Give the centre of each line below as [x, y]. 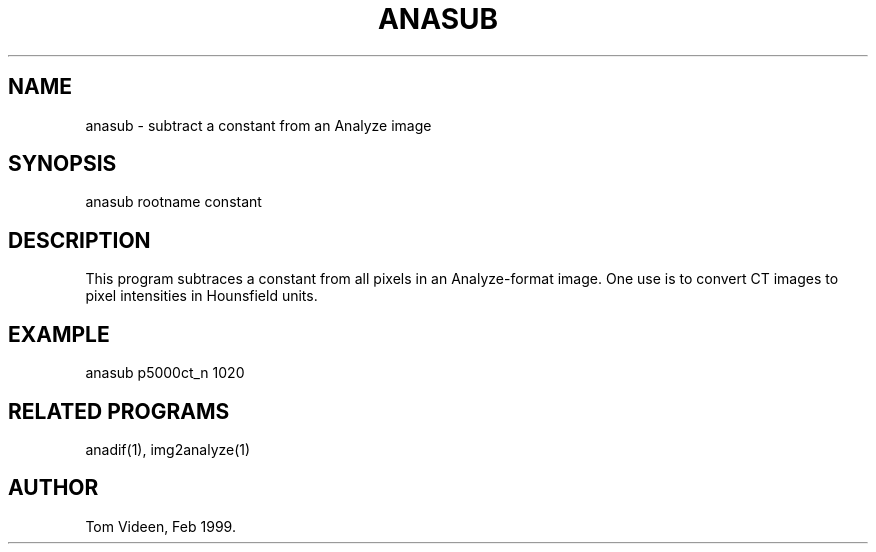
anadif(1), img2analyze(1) [168, 449]
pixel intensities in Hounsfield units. [201, 296]
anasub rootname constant [173, 202]
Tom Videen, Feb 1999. [160, 526]
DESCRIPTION [79, 240]
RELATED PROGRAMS [119, 411]
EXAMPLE [59, 334]
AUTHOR [53, 488]
